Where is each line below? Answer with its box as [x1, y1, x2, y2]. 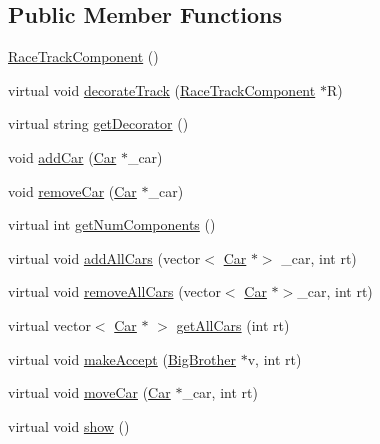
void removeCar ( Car [8, 180, 137, 201]
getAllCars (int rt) [176, 314, 290, 335]
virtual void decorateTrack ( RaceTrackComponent [8, 79, 316, 100]
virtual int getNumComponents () [8, 214, 216, 235]
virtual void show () [8, 415, 130, 436]
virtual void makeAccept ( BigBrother [8, 348, 237, 369]
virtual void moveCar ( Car [8, 382, 171, 403]
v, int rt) [247, 348, 302, 369]
